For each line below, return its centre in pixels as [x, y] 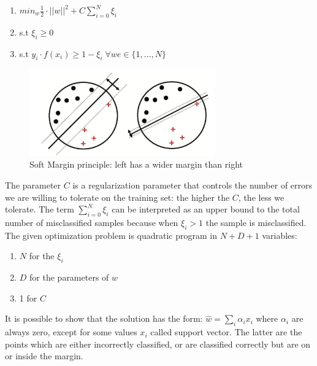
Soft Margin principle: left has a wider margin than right [136, 164]
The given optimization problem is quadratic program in [111, 235]
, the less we [261, 197]
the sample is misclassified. [256, 222]
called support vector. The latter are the [226, 332]
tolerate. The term [40, 209]
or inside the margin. [44, 356]
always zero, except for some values [71, 332]
